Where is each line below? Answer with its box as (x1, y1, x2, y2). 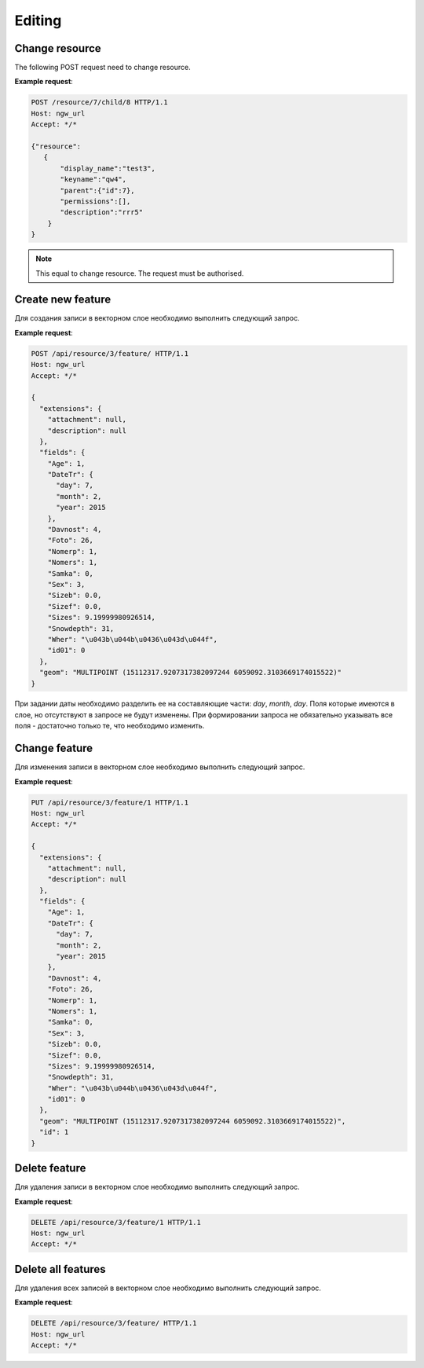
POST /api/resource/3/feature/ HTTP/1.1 (31, 349, 188, 358)
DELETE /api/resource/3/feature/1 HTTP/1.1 (31, 1218, 202, 1227)
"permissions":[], (60, 196, 131, 206)
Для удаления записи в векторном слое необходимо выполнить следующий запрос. (14, 1183, 300, 1192)
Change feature (14, 742, 93, 755)
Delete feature (14, 1161, 86, 1175)
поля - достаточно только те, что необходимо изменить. (14, 721, 205, 731)
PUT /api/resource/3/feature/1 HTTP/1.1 (31, 798, 188, 807)
